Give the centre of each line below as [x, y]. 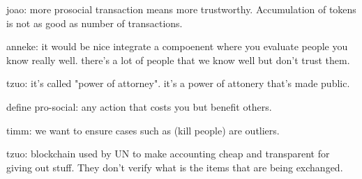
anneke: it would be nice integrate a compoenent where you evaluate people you [177, 46]
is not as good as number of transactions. [95, 23]
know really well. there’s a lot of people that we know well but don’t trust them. [178, 60]
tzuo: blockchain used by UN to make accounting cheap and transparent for [168, 154]
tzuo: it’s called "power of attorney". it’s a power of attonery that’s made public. [178, 83]
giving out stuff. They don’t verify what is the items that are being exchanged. [175, 167]
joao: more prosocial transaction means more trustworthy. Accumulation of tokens [181, 9]
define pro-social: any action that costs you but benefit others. [139, 106]
